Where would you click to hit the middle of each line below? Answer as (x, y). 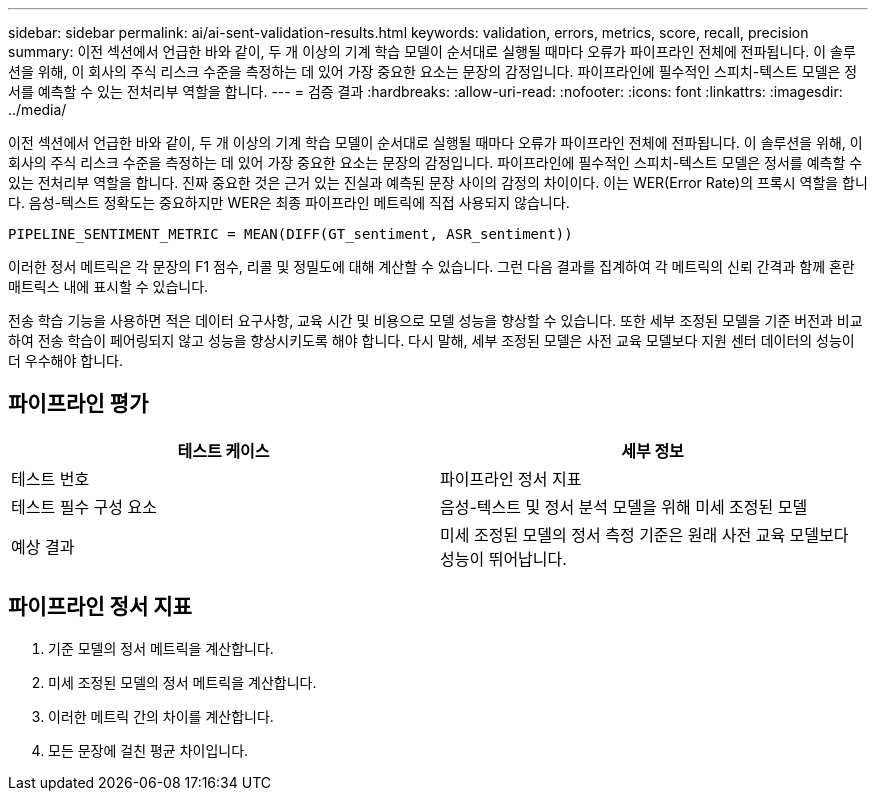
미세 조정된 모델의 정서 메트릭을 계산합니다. (182, 682)
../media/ (37, 109)
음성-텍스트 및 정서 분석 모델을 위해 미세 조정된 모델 (624, 506)
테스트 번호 (50, 478)
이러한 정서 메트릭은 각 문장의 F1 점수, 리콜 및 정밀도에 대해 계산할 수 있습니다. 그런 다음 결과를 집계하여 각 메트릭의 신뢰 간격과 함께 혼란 (431, 266)
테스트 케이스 (223, 450)
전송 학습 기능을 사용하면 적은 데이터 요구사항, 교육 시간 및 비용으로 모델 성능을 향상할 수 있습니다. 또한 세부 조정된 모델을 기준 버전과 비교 (435, 320)
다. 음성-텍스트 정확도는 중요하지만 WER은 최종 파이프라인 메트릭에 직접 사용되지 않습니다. (289, 202)
